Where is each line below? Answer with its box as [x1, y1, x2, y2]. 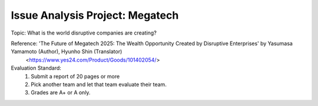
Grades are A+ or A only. [31, 89, 91, 96]
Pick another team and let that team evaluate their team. [31, 81, 167, 88]
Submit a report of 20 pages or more [31, 73, 120, 80]
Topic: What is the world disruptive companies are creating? [11, 29, 157, 36]
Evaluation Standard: [11, 64, 62, 71]
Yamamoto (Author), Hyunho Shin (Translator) [11, 48, 122, 55]
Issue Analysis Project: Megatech [11, 9, 179, 22]
